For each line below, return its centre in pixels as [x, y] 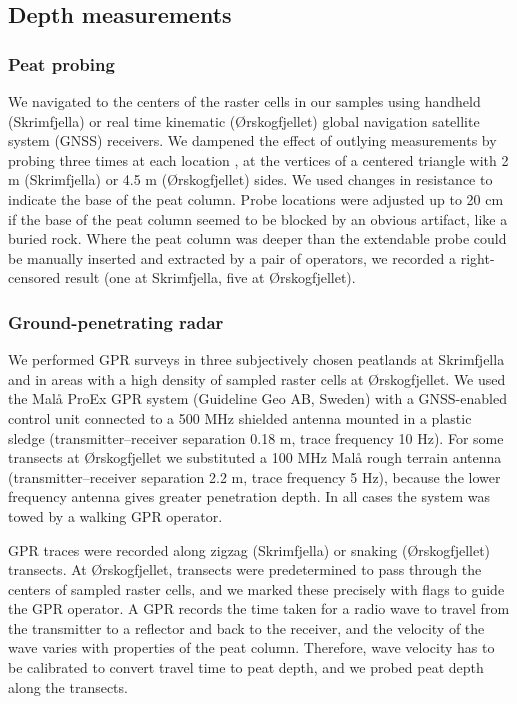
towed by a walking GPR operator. [115, 515]
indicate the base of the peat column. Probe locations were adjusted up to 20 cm [256, 198]
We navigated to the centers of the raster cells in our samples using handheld [244, 101]
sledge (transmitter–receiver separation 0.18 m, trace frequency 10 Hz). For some [256, 437]
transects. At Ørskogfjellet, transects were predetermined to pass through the [245, 569]
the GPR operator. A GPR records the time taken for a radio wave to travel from [259, 608]
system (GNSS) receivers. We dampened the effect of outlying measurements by [252, 140]
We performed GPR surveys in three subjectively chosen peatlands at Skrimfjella [256, 359]
